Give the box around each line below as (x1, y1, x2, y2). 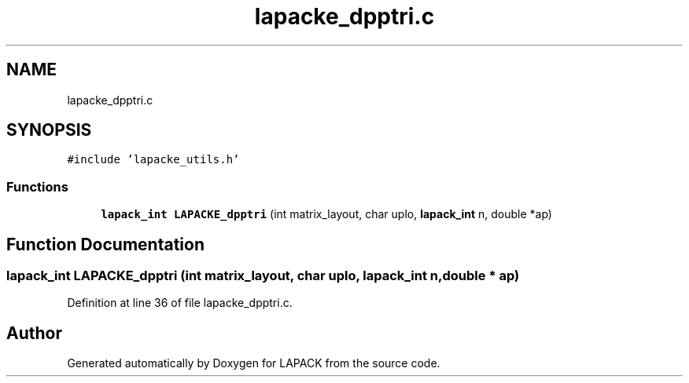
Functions (6, 178, 68, 195)
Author (6, 323, 62, 343)
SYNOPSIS (6, 120, 92, 140)
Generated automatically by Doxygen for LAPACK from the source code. (67, 356, 440, 370)
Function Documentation (6, 234, 204, 254)
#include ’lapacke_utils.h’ (67, 153, 240, 166)
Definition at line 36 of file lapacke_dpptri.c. (67, 296, 293, 310)
